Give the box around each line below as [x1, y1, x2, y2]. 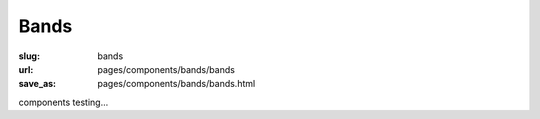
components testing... [18, 96, 109, 108]
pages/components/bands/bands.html [97, 78, 256, 90]
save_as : [18, 78, 57, 90]
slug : [18, 50, 40, 62]
